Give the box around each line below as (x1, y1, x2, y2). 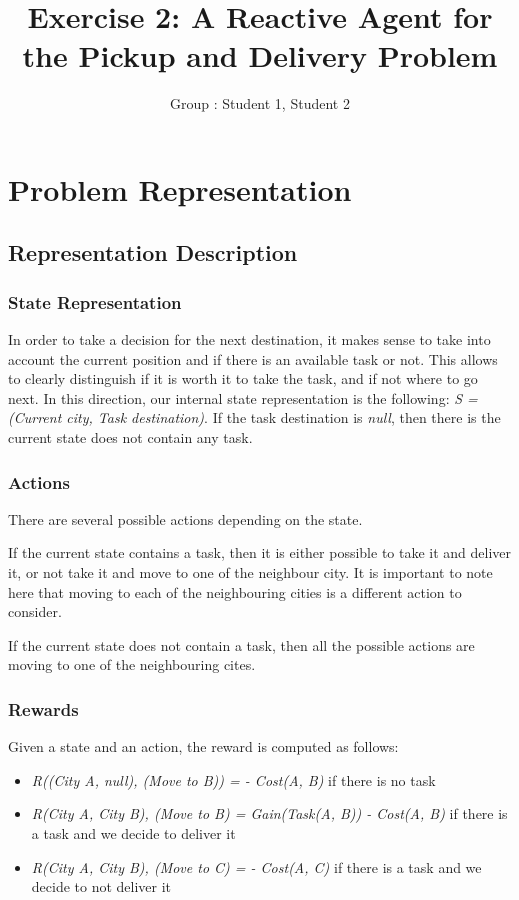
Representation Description (8, 237, 298, 268)
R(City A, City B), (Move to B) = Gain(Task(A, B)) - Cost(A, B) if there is (31, 803, 508, 824)
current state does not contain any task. (8, 427, 253, 448)
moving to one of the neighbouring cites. (8, 654, 256, 675)
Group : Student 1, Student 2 (170, 93, 350, 114)
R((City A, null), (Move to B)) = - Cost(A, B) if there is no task (31, 769, 436, 790)
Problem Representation (8, 168, 352, 209)
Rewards (8, 696, 79, 721)
